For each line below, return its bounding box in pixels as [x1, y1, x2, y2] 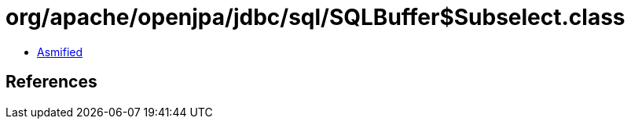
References [6, 72, 97, 92]
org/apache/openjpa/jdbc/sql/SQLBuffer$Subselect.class [6, 4, 625, 30]
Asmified [37, 45, 83, 59]
